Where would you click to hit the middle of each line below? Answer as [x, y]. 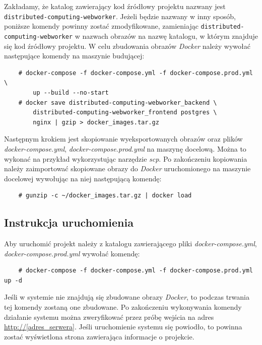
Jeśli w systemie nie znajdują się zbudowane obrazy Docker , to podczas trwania [127, 297]
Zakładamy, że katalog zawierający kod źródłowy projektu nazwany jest [115, 6]
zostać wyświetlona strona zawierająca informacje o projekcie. [99, 336]
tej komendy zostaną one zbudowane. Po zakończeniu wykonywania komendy [123, 307]
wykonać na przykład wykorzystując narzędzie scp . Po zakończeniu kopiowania [126, 158]
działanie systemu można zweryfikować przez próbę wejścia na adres [109, 317]
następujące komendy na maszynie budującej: [74, 56]
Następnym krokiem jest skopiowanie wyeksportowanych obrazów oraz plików [123, 139]
